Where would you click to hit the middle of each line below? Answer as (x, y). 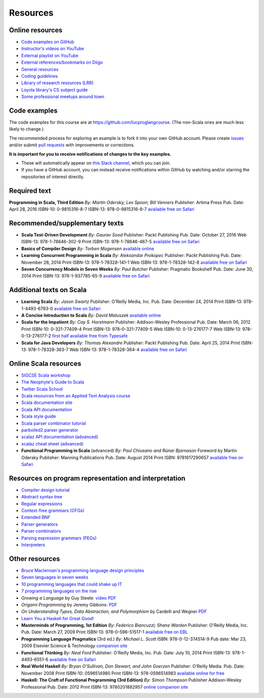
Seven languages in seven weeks (55, 577)
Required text (30, 191)
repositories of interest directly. (53, 177)
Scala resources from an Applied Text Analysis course (76, 396)
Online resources (36, 30)
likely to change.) (26, 129)
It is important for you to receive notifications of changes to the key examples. (90, 154)
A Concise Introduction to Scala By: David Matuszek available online (91, 315)
